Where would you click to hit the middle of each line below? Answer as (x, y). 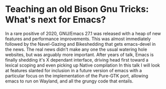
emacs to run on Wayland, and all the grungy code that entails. (69, 81)
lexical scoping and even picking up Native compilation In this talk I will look (83, 65)
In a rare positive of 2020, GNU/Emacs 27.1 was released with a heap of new (83, 33)
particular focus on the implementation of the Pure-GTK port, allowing (77, 76)
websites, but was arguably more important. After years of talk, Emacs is (80, 54)
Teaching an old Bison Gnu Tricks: (77, 9)
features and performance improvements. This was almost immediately (78, 39)
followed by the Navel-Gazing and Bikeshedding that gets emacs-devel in (81, 44)
